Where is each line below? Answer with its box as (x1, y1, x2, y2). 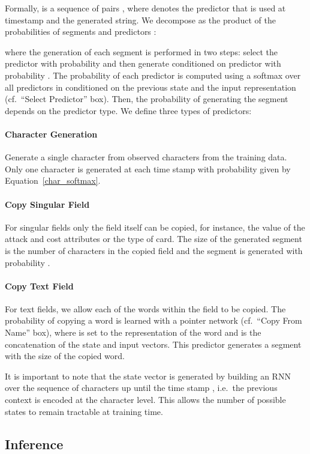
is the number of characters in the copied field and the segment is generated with (5, 244, 303, 256)
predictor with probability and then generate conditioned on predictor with (5, 57, 281, 70)
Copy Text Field (5, 279, 74, 292)
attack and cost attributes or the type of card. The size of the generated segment (5, 232, 302, 245)
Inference (5, 434, 64, 453)
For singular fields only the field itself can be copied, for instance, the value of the (5, 220, 305, 233)
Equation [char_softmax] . (5, 174, 101, 187)
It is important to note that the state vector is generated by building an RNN (5, 369, 291, 382)
